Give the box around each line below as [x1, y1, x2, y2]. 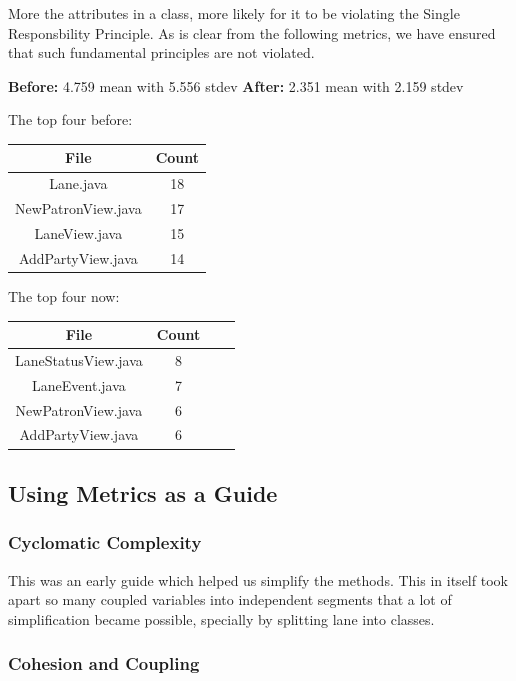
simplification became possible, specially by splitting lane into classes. [8, 608, 435, 629]
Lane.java [49, 173, 108, 194]
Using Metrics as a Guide [8, 477, 278, 508]
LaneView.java [34, 223, 123, 243]
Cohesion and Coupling [8, 651, 200, 676]
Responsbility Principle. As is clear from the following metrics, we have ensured [8, 22, 496, 43]
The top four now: [8, 285, 120, 306]
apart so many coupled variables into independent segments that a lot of [8, 589, 452, 610]
